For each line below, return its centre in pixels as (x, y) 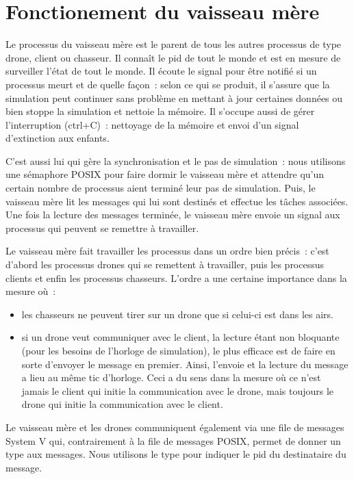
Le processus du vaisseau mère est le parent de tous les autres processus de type (174, 44)
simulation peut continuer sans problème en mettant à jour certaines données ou (174, 98)
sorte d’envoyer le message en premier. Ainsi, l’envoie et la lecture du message (185, 364)
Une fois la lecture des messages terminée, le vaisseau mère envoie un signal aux (173, 215)
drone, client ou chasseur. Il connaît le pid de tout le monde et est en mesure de (173, 57)
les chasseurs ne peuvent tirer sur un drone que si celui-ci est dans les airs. (177, 314)
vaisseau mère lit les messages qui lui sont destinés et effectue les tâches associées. (177, 201)
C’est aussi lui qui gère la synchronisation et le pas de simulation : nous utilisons (176, 160)
